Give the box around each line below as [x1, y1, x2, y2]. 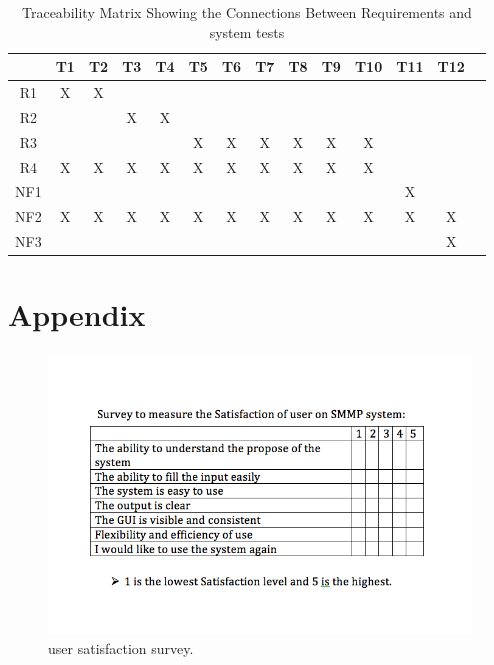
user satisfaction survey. [48, 637, 194, 658]
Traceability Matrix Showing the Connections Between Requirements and [22, 2, 472, 22]
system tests [209, 21, 285, 42]
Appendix [8, 294, 146, 335]
